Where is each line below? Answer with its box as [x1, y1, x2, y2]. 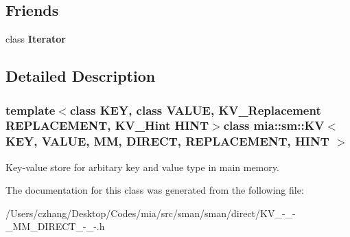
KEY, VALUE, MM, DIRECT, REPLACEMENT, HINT [5, 133, 329, 150]
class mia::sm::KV [223, 117, 325, 134]
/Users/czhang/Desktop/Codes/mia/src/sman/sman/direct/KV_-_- [5, 205, 296, 220]
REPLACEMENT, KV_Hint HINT [5, 117, 209, 134]
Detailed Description [5, 65, 156, 87]
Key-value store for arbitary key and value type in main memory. [5, 159, 279, 174]
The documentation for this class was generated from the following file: [5, 183, 304, 197]
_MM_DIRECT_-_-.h [5, 219, 105, 234]
